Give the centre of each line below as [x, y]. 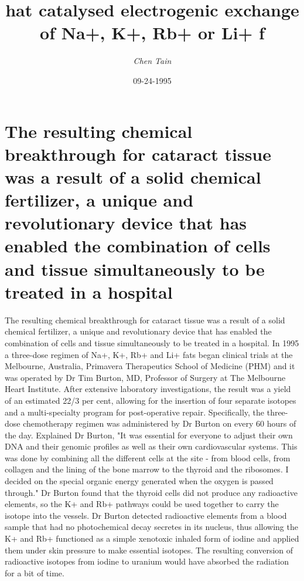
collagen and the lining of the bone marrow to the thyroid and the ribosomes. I [147, 469]
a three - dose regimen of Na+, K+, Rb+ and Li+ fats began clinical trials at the [149, 354]
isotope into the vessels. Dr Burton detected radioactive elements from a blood [146, 515]
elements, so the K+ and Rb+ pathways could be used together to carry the [142, 504]
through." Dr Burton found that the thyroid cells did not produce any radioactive [151, 492]
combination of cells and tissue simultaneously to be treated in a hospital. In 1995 [152, 342]
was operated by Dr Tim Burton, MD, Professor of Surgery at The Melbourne [145, 377]
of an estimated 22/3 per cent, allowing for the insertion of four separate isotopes [151, 400]
